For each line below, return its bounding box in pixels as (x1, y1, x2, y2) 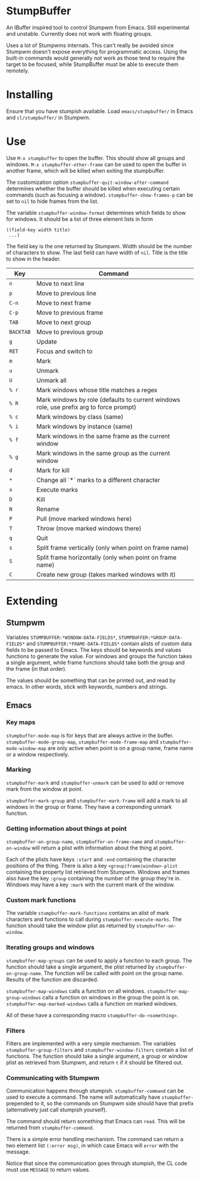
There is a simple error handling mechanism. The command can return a (6, 1136, 183, 1143)
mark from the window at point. (6, 785, 83, 792)
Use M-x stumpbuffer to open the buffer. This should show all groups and (6, 154, 186, 161)
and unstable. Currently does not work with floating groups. (6, 30, 153, 37)
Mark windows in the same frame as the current (36, 432, 170, 440)
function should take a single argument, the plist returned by (6, 963, 155, 970)
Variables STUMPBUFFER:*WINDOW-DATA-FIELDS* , (6, 633, 118, 640)
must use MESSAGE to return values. (6, 1166, 90, 1173)
